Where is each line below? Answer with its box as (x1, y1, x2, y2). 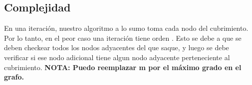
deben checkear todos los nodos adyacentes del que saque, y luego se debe (4, 42, 229, 53)
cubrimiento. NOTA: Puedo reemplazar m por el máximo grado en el (4, 62, 242, 72)
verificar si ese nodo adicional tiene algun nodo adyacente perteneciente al (4, 52, 230, 62)
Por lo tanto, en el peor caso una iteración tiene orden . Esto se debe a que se (4, 32, 242, 43)
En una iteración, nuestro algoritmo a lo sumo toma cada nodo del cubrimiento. (4, 23, 249, 33)
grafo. (4, 72, 24, 82)
